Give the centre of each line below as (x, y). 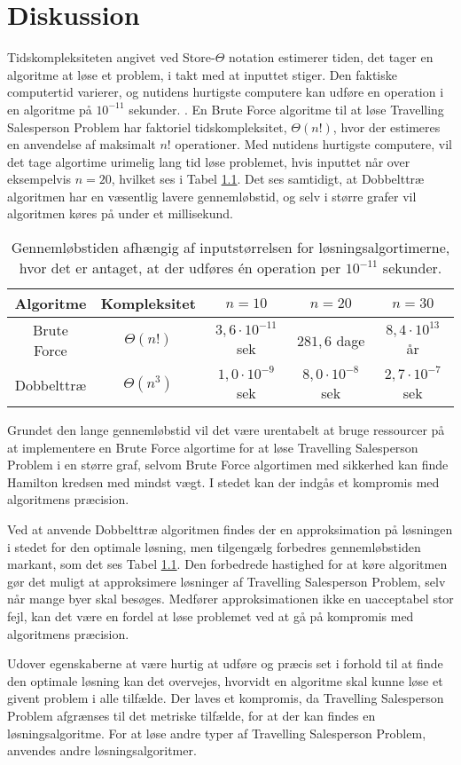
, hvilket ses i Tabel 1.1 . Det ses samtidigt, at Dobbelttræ (268, 179)
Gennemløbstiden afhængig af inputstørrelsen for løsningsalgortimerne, (230, 248)
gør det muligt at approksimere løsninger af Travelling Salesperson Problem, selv (227, 581)
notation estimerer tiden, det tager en (331, 57)
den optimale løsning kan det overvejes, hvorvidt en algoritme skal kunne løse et (225, 680)
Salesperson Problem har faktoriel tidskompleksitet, (147, 126)
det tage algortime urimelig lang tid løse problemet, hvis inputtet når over (209, 161)
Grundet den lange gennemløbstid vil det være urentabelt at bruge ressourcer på (226, 430)
